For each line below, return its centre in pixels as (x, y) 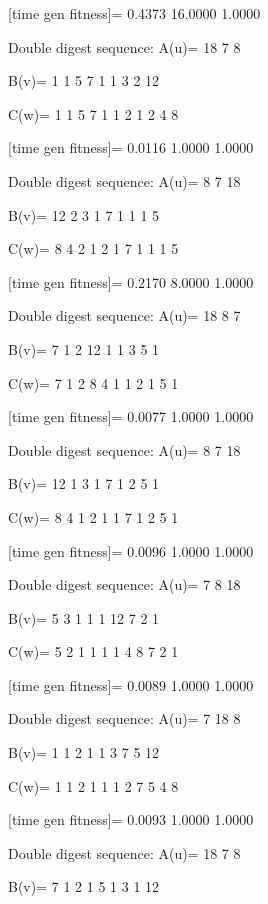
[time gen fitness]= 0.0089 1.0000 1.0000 (131, 684)
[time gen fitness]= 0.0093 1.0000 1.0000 (131, 819)
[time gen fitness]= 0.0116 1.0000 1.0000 (131, 147)
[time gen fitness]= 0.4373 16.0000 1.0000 (134, 13)
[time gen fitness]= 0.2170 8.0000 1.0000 (131, 281)
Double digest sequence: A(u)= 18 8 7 (124, 315)
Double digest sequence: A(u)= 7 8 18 (124, 584)
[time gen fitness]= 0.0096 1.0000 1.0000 (131, 550)
